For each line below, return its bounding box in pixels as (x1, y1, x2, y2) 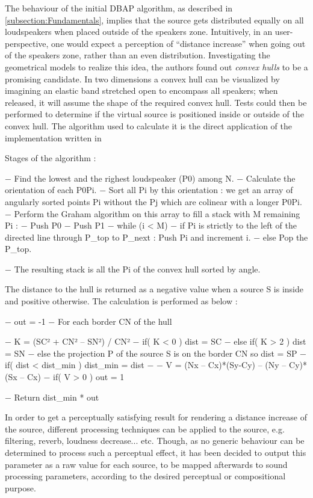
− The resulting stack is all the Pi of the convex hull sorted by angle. (5, 262, 261, 275)
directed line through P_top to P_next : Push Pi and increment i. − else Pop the (5, 230, 308, 243)
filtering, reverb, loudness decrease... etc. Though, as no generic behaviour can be (5, 434, 305, 447)
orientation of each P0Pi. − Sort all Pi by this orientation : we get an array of (5, 183, 293, 196)
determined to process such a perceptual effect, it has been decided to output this (5, 446, 306, 458)
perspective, (5, 37, 49, 49)
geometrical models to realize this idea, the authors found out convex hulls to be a (5, 60, 308, 73)
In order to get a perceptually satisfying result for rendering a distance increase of (5, 411, 307, 423)
